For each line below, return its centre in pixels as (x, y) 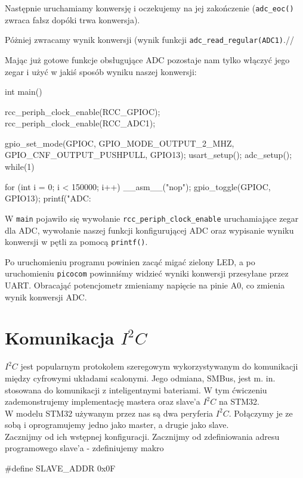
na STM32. (239, 401)
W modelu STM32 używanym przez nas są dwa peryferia (109, 413)
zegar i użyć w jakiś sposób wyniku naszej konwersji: (101, 71)
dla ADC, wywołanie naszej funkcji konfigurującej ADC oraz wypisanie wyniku (149, 230)
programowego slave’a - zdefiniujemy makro (84, 448)
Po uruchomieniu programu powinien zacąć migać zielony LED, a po (130, 261)
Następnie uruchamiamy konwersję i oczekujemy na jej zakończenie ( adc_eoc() (149, 8)
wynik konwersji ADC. (46, 297)
